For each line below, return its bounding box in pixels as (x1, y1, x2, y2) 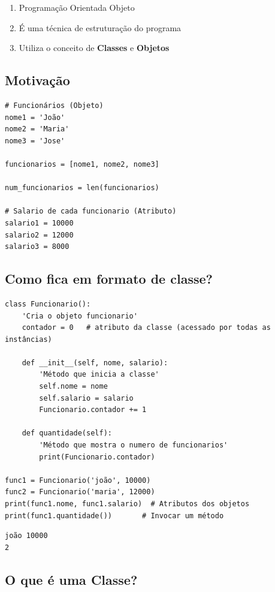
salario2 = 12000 (5, 230, 74, 239)
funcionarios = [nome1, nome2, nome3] (5, 160, 159, 169)
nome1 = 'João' (5, 113, 65, 122)
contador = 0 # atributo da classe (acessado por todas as (22, 323, 271, 332)
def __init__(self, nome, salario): (22, 358, 168, 367)
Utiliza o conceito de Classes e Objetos (19, 41, 170, 54)
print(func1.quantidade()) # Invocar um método (5, 511, 224, 520)
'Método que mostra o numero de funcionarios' (39, 441, 228, 450)
